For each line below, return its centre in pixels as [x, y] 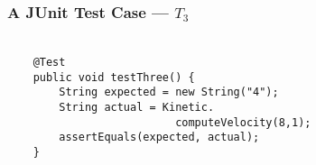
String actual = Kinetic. [137, 108]
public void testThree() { [114, 77]
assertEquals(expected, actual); [159, 137]
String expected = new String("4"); [169, 92]
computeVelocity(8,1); [243, 122]
